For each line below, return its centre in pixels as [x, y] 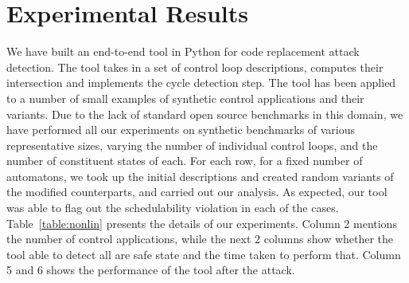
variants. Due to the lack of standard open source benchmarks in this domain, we [205, 114]
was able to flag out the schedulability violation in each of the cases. [173, 208]
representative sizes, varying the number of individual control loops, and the [192, 145]
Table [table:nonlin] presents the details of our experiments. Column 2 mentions [202, 223]
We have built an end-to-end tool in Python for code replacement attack [183, 51]
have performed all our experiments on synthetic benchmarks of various [181, 130]
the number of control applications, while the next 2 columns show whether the [200, 239]
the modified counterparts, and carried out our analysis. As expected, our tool [197, 192]
